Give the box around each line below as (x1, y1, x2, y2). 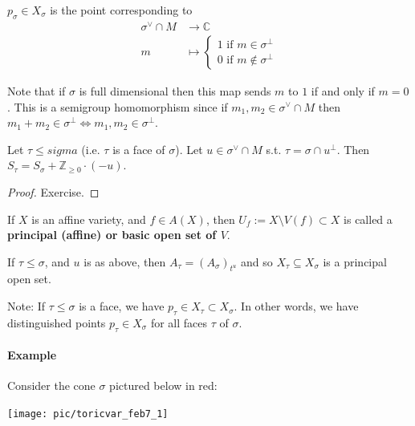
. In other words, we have (234, 298, 359, 314)
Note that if (7, 82, 66, 99)
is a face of (112, 140, 165, 157)
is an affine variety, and (31, 210, 146, 227)
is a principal (323, 253, 387, 270)
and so (241, 253, 273, 270)
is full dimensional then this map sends (79, 82, 271, 99)
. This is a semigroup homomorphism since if (7, 98, 228, 115)
